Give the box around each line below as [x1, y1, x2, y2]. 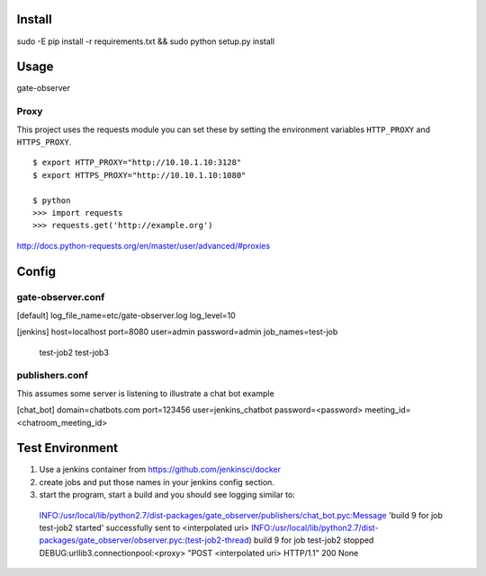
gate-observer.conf [16, 291, 105, 304]
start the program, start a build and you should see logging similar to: [39, 490, 296, 501]
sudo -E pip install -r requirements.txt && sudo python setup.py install [16, 36, 274, 47]
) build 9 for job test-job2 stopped [248, 535, 374, 545]
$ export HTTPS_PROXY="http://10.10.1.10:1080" [32, 170, 247, 180]
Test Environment [16, 440, 119, 456]
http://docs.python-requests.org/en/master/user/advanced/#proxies [16, 240, 270, 251]
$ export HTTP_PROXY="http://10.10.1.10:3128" [32, 157, 242, 168]
